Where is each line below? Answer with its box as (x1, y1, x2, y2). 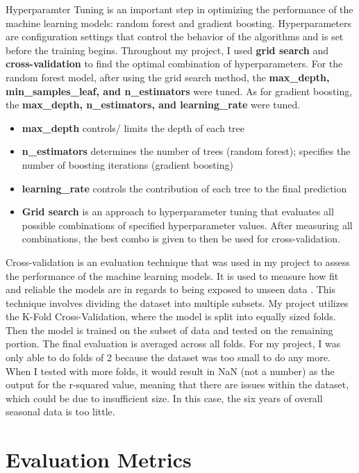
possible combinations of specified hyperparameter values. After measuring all (22, 217, 353, 232)
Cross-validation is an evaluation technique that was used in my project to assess (6, 254, 350, 269)
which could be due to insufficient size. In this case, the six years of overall (6, 390, 323, 405)
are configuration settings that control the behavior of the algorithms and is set (6, 29, 344, 44)
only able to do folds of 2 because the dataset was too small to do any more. (6, 350, 331, 365)
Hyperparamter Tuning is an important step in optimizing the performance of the (6, 2, 353, 16)
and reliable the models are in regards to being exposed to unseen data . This (6, 282, 335, 297)
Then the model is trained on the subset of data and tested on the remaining (6, 322, 333, 337)
